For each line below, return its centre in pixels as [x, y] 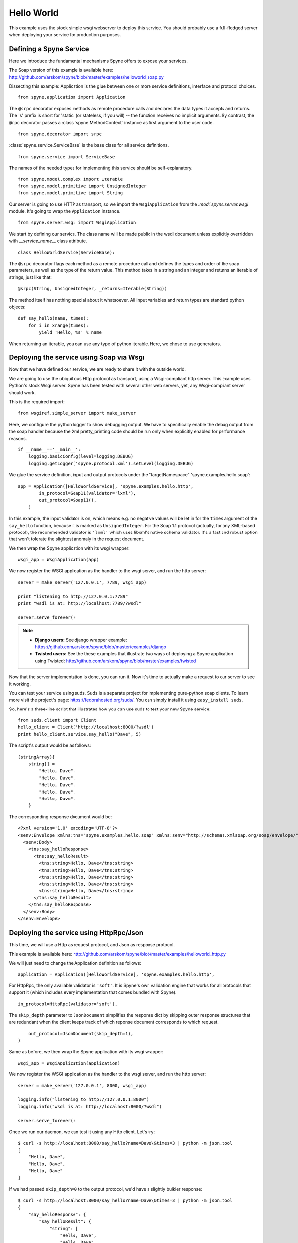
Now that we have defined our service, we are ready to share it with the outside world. [98, 369]
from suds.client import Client [57, 720]
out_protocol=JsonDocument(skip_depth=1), [81, 1033]
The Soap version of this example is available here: [61, 70]
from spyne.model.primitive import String [71, 193]
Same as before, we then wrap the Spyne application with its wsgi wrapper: [86, 1052]
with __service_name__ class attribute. [48, 241]
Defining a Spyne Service [49, 49]
